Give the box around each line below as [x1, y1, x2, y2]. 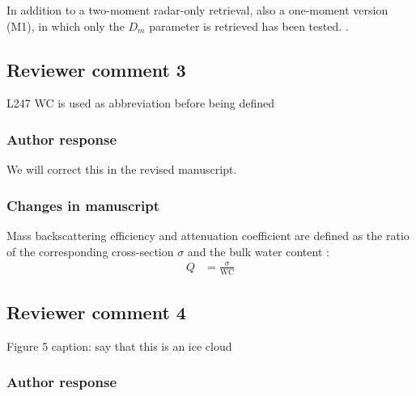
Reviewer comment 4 [6, 299, 186, 324]
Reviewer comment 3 [6, 57, 186, 82]
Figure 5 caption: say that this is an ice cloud [6, 337, 232, 354]
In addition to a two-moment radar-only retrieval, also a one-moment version [6, 2, 388, 18]
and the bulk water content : [187, 242, 329, 259]
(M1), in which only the [6, 17, 125, 34]
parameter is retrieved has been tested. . [149, 17, 349, 34]
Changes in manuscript [6, 195, 160, 215]
